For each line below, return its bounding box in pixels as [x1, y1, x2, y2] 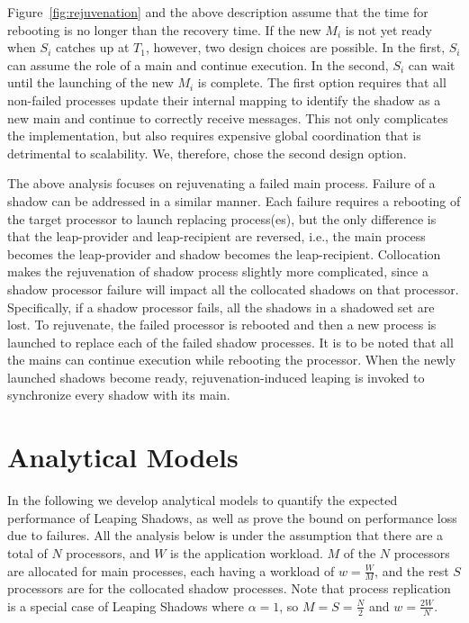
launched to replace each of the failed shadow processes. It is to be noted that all [7, 332, 454, 351]
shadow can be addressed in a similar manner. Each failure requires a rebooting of [7, 191, 461, 210]
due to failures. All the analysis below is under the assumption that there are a [7, 526, 444, 545]
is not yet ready [345, 20, 432, 39]
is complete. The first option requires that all [197, 73, 446, 92]
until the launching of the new [7, 73, 174, 92]
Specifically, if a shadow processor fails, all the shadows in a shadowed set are [7, 297, 435, 316]
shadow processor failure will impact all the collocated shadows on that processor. [7, 279, 459, 298]
